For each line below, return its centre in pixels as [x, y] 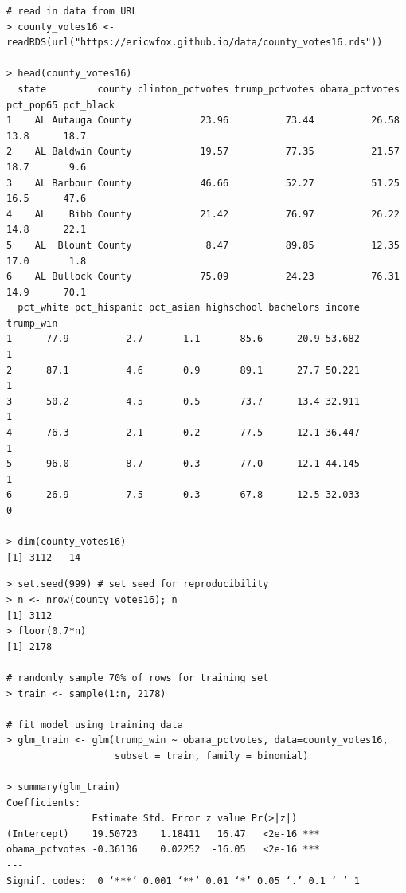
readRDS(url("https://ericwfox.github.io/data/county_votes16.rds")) [195, 43]
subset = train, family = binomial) [212, 756]
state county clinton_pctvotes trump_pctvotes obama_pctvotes [209, 89]
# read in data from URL [72, 11]
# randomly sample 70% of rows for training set [138, 678]
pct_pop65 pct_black [61, 105]
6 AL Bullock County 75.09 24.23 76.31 [203, 277]
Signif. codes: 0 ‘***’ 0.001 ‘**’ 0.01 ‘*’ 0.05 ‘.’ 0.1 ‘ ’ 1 [183, 881]
